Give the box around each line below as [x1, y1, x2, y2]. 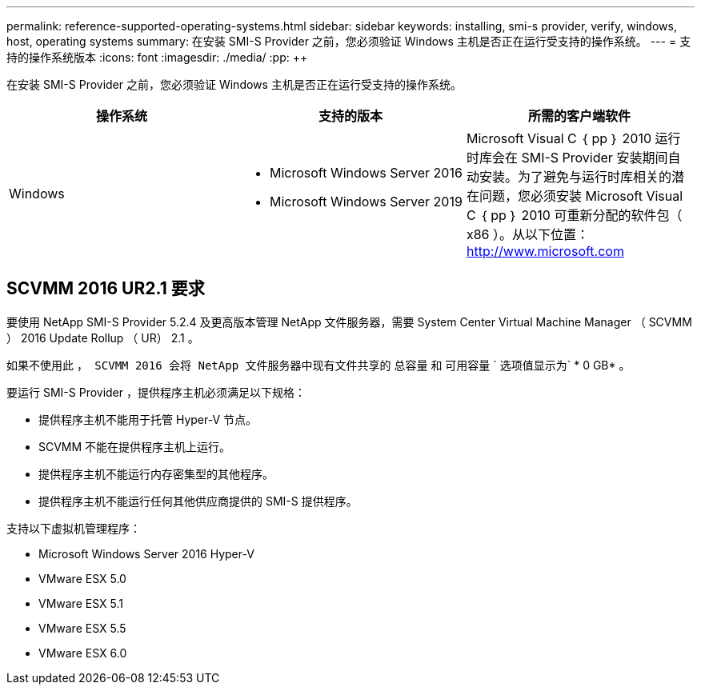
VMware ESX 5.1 [38, 596, 123, 610]
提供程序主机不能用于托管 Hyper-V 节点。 [38, 412, 258, 426]
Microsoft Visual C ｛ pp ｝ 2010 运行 [466, 130, 681, 146]
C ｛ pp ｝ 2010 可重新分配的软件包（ [466, 207, 683, 223]
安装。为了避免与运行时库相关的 [479, 169, 671, 185]
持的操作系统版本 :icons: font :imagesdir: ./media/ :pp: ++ [6, 50, 308, 64]
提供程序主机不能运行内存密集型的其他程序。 [38, 466, 274, 481]
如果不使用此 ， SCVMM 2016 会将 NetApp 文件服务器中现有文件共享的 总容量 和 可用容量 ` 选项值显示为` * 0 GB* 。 [6, 357, 631, 372]
